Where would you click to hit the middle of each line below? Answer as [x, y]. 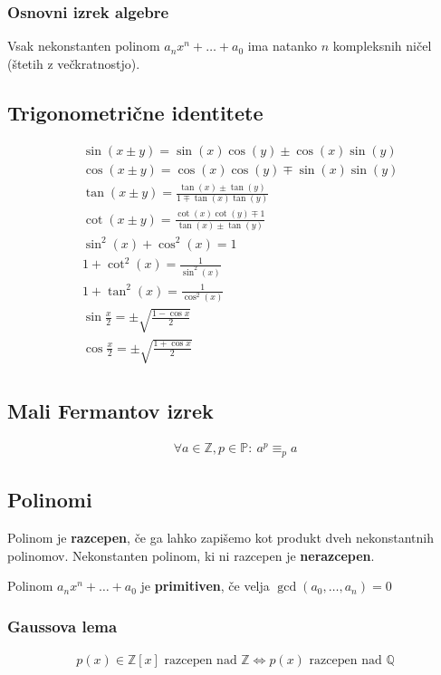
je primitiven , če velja [205, 586]
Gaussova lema [62, 626]
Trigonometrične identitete [135, 112]
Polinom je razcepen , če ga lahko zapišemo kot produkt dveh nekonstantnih [221, 538]
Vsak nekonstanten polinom [84, 46]
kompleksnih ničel [382, 46]
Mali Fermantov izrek [110, 411]
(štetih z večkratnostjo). [74, 63]
